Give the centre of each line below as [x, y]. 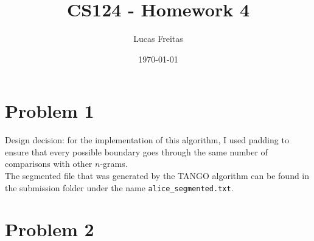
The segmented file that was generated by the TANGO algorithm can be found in [157, 176]
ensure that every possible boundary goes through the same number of [136, 151]
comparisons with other [49, 164]
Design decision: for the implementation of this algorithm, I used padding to [147, 140]
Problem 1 [50, 111]
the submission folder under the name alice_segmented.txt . [119, 187]
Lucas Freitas [158, 39]
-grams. [114, 164]
